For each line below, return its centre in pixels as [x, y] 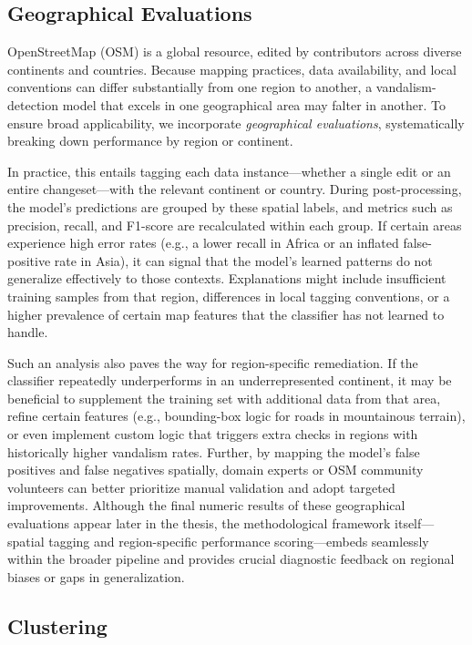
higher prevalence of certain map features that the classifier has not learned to [226, 314]
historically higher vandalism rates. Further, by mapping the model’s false [214, 451]
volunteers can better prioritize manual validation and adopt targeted [201, 487]
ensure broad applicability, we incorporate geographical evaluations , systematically [236, 123]
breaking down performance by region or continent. [150, 141]
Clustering [57, 625]
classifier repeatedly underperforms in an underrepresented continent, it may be [230, 380]
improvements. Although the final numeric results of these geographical [206, 505]
